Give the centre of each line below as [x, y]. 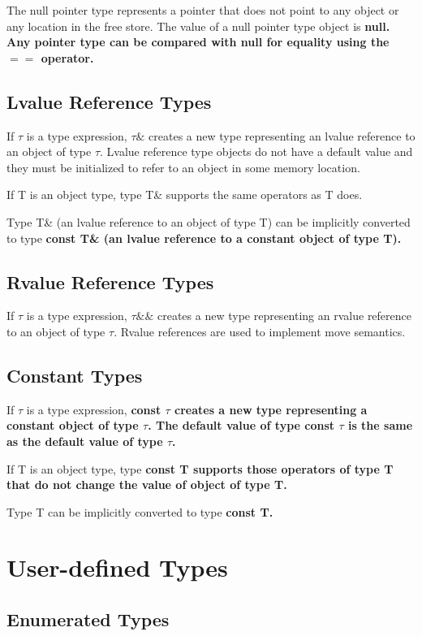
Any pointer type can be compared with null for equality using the [198, 42]
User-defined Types [117, 567]
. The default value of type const [241, 425]
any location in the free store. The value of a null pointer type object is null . [198, 26]
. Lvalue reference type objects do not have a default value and [256, 151]
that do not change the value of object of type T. [147, 485]
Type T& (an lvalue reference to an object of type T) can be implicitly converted [209, 221]
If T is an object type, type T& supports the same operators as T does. [185, 195]
